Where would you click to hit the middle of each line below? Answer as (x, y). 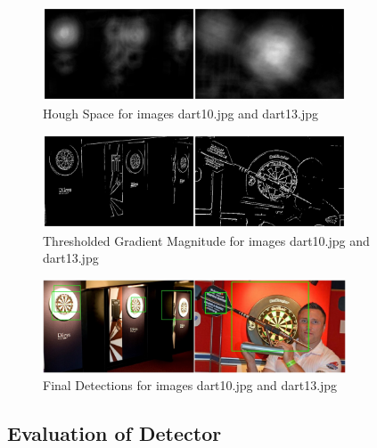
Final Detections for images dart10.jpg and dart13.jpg (190, 385)
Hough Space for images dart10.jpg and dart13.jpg (181, 113)
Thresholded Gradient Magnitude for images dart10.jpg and (206, 240)
